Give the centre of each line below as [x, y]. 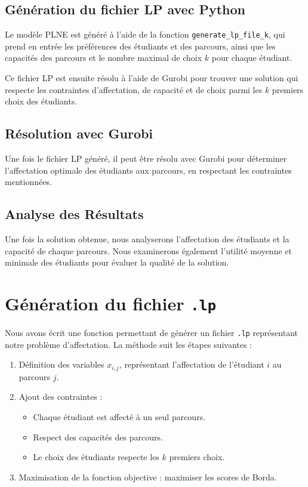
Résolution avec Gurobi [79, 133]
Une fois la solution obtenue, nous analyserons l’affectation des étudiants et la [147, 239]
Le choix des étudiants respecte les [96, 457]
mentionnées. [29, 182]
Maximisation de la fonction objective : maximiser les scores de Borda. [148, 477]
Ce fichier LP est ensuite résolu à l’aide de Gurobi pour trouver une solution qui [152, 78]
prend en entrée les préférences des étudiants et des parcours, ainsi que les [140, 46]
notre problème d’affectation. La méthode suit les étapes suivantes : [129, 344]
